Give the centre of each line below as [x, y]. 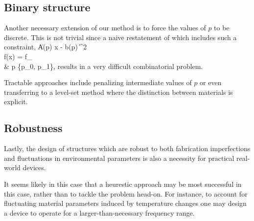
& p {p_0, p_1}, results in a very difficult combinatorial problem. [104, 66]
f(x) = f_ [18, 56]
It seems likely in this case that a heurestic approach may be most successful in [123, 184]
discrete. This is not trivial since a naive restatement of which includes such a [120, 37]
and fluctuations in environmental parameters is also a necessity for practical [119, 158]
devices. [34, 167]
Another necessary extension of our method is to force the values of [105, 28]
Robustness [33, 128]
